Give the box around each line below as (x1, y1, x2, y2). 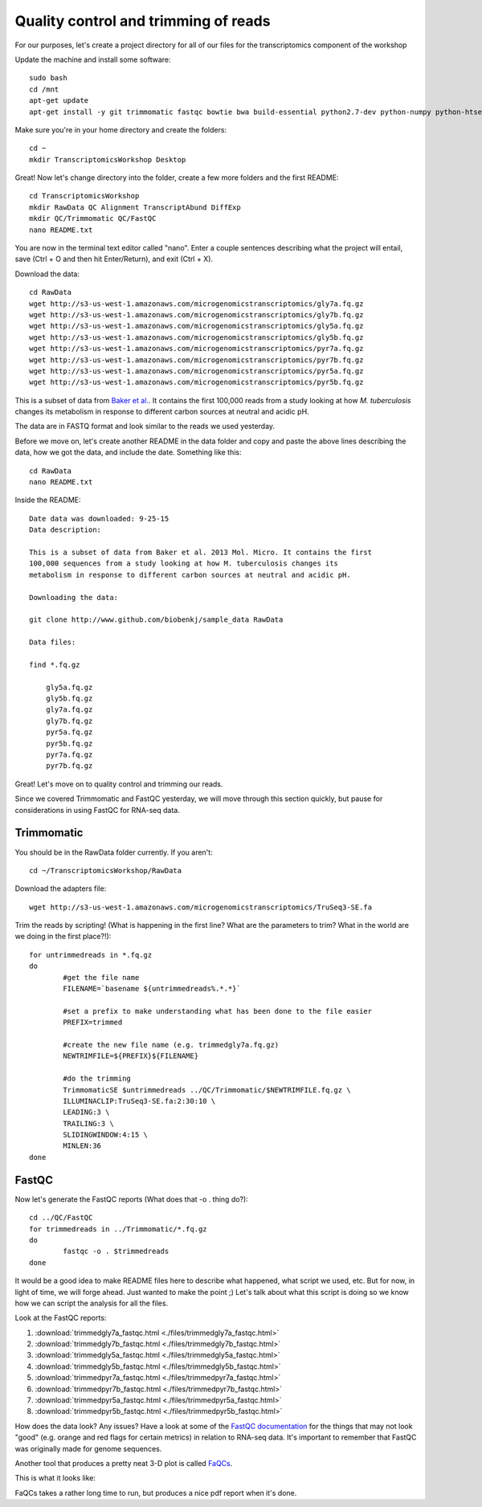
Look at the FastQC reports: (14, 1313, 107, 1323)
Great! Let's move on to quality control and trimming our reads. (14, 779, 223, 789)
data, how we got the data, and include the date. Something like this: (14, 447, 242, 457)
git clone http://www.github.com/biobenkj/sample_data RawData (29, 615, 284, 624)
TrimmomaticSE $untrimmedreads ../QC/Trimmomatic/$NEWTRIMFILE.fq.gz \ (63, 1085, 351, 1094)
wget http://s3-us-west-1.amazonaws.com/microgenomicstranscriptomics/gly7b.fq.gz (29, 310, 364, 319)
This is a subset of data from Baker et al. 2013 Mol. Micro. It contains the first (29, 548, 373, 557)
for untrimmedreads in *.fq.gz (29, 950, 153, 959)
